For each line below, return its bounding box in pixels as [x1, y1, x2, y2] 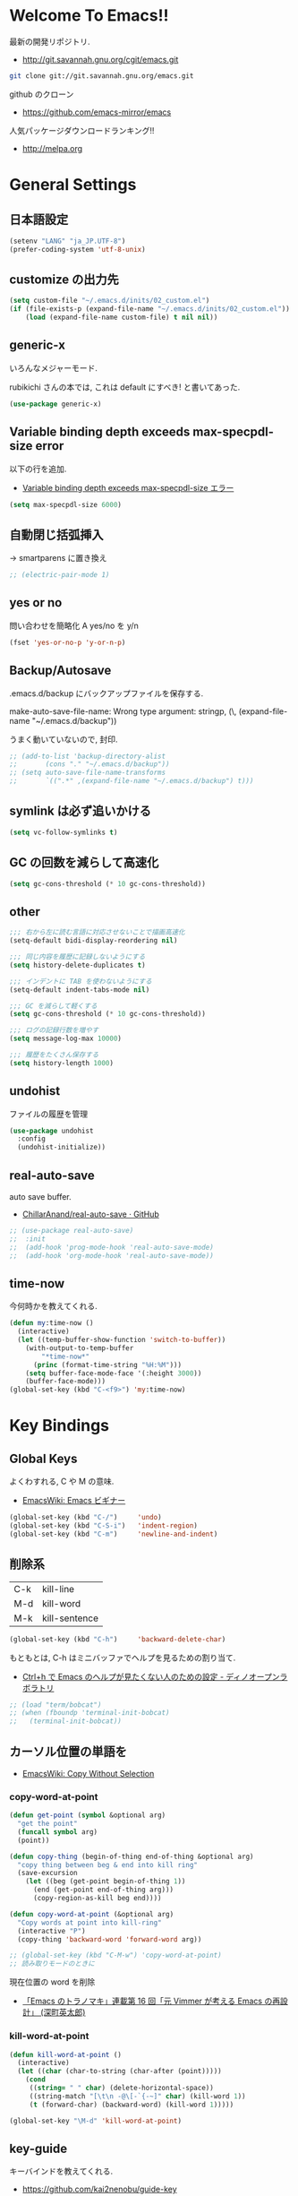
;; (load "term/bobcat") [9, 1700, 102, 1709]
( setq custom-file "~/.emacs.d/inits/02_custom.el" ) [9, 297, 210, 306]
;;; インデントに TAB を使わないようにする [9, 977, 152, 986]
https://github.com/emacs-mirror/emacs [21, 107, 172, 117]
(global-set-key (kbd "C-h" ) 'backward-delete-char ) [9, 1634, 226, 1644]
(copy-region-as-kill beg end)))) [32, 1894, 163, 1903]
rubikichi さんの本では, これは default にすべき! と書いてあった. [9, 382, 241, 392]
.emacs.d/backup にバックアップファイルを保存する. [9, 687, 204, 699]
